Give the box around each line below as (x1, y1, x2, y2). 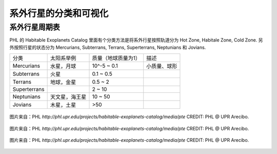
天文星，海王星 (50, 93, 87, 101)
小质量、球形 (146, 63, 177, 70)
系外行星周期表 (9, 23, 60, 32)
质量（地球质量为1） (92, 54, 141, 62)
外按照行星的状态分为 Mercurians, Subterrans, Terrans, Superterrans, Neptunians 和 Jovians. (9, 44, 206, 50)
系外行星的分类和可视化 (9, 8, 109, 19)
